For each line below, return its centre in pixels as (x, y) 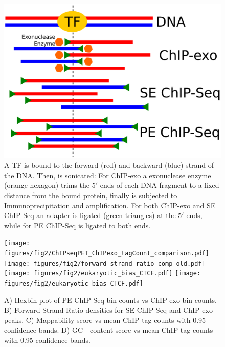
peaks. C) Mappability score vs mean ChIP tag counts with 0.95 (105, 320)
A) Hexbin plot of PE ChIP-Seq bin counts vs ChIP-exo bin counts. (110, 300)
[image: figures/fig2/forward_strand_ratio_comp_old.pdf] (105, 263)
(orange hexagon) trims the (47, 185)
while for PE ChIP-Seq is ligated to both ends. (77, 225)
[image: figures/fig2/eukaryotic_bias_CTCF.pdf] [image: (103, 274)
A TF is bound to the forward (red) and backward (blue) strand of (109, 165)
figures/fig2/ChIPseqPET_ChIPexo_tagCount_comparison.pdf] (107, 254)
